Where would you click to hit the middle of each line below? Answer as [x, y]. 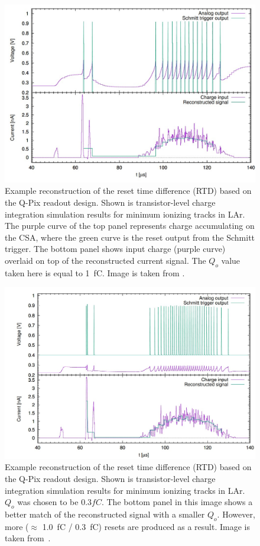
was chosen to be [48, 502]
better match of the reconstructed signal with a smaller [105, 514]
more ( [17, 526]
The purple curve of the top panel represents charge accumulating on [130, 226]
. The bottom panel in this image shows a [177, 502]
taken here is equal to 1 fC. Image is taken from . [95, 272]
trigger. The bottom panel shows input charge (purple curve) [115, 249]
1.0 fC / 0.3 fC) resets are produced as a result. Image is [146, 526]
